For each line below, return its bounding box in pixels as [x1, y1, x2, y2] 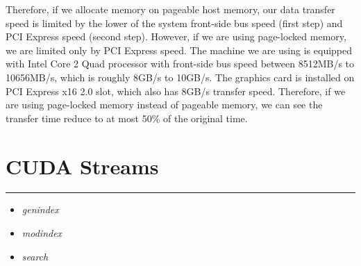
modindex [22, 226, 62, 240]
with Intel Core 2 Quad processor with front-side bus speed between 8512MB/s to [6, 56, 355, 71]
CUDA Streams [6, 151, 159, 180]
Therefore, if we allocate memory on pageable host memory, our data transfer [6, 2, 335, 16]
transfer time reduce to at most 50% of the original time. [6, 110, 248, 125]
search [22, 249, 49, 263]
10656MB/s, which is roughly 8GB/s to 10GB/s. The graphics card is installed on [6, 69, 355, 84]
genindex [22, 202, 59, 217]
